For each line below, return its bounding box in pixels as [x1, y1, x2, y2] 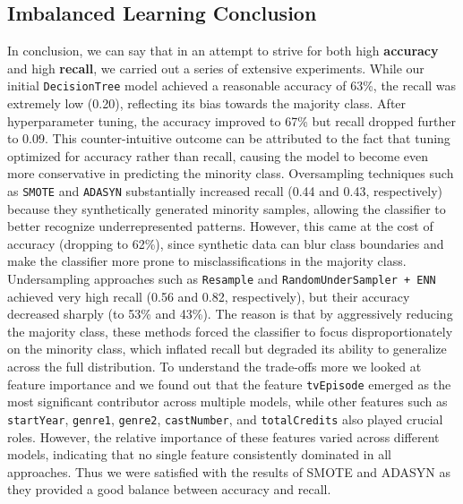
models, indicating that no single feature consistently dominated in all [7, 445, 391, 464]
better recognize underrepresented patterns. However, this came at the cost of [7, 217, 433, 235]
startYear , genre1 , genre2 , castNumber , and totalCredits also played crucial [7, 409, 443, 428]
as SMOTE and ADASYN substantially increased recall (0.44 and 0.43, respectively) [7, 182, 443, 201]
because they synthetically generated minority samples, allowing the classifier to [7, 199, 446, 218]
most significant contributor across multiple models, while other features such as [7, 392, 448, 411]
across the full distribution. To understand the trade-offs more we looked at [7, 357, 422, 376]
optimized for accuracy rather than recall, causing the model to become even [7, 146, 429, 165]
